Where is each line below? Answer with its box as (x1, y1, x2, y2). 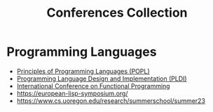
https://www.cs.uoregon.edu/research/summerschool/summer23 (16, 96, 206, 105)
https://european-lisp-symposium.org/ (16, 89, 128, 97)
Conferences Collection (46, 5, 188, 21)
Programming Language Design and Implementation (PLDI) (16, 74, 187, 83)
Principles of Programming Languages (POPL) (16, 67, 150, 75)
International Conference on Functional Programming (16, 81, 170, 90)
